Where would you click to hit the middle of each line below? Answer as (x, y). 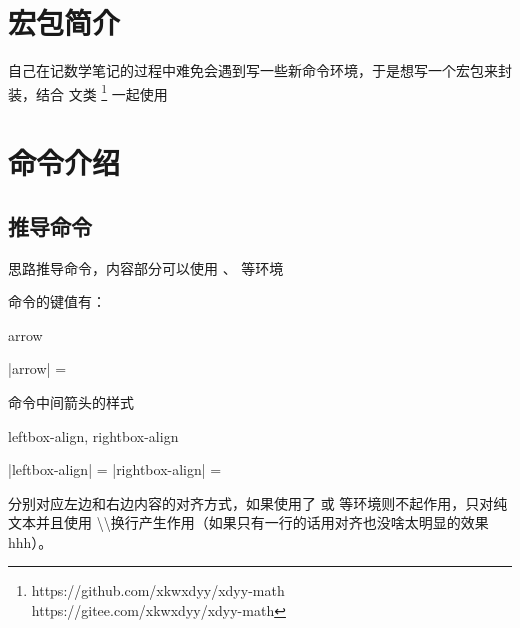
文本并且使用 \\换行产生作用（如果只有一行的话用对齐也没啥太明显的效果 (248, 522)
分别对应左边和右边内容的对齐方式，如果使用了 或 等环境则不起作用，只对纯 (258, 502)
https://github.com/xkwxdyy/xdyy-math (158, 590)
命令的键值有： (57, 301)
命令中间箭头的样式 (71, 401)
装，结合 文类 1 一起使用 (88, 92)
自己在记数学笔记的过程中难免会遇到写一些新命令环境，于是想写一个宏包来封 (260, 70)
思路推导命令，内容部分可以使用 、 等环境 (146, 267)
